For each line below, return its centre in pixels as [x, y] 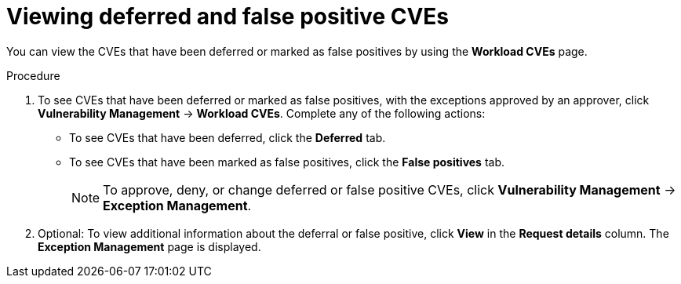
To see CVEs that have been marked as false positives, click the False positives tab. [287, 162]
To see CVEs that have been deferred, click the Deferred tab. [228, 137]
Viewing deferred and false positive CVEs [228, 16]
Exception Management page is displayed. [149, 246]
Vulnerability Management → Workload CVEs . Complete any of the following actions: [262, 113]
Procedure [33, 75]
